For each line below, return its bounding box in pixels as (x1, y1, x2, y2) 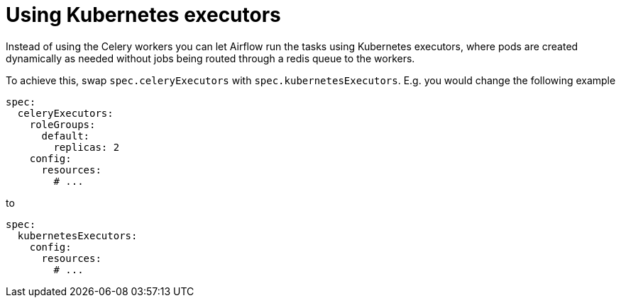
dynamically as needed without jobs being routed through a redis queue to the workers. (6, 52, 415, 64)
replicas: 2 (53, 141, 120, 153)
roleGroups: (29, 118, 96, 130)
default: (41, 130, 90, 142)
